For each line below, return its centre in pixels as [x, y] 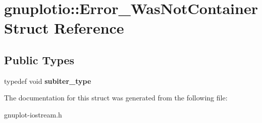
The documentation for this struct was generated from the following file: [116, 98]
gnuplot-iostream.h [33, 114]
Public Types [39, 59]
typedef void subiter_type [48, 81]
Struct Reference [64, 28]
